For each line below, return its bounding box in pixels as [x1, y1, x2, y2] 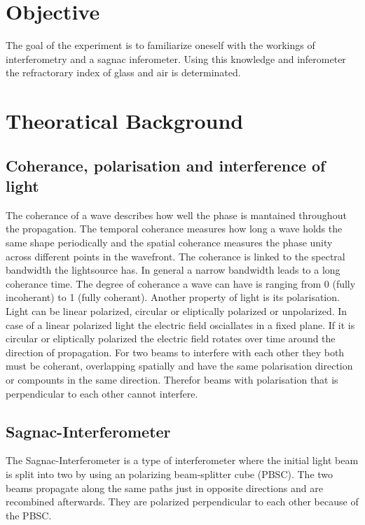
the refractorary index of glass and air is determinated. [6, 65, 241, 80]
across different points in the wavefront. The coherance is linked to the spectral [6, 248, 345, 263]
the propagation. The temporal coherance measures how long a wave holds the [6, 221, 343, 236]
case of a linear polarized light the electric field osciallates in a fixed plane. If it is [6, 317, 355, 332]
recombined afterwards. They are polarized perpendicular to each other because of [6, 494, 359, 509]
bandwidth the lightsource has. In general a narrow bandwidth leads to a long [6, 262, 340, 277]
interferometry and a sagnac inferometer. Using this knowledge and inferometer [6, 51, 346, 66]
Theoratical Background [6, 106, 244, 135]
